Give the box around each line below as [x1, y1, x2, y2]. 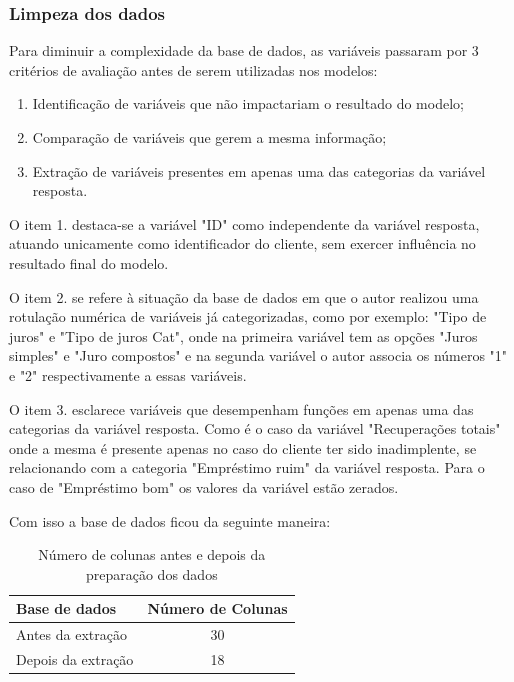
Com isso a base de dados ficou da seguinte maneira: [9, 510, 331, 531]
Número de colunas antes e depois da [38, 544, 266, 565]
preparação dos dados [85, 563, 218, 584]
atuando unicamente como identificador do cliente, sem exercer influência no [9, 233, 476, 254]
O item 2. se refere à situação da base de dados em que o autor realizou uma [9, 286, 479, 307]
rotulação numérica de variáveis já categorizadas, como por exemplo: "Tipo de [9, 306, 487, 327]
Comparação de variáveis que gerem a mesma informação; [32, 127, 387, 147]
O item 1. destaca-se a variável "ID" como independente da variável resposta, [9, 213, 480, 234]
